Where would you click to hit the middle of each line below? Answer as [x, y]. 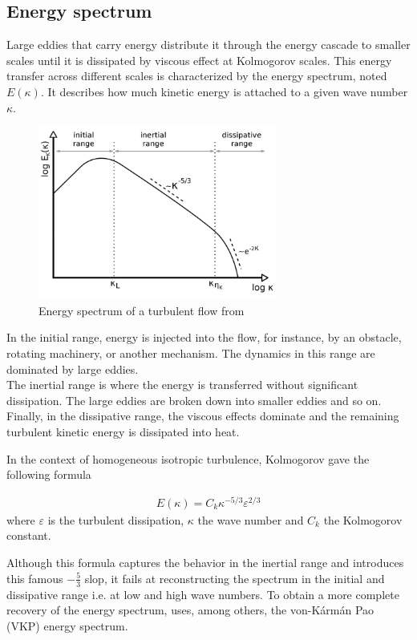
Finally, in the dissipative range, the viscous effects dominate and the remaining [203, 416]
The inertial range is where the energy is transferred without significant [182, 385]
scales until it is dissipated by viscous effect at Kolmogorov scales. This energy [199, 60]
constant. [29, 535]
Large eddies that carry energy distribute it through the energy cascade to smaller [208, 45]
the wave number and [251, 519]
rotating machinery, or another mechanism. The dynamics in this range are [191, 353]
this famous [35, 578]
